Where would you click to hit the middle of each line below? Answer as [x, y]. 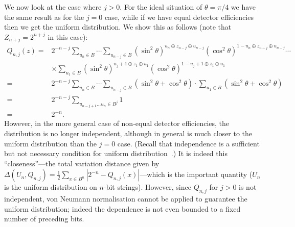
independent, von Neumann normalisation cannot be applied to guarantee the [126, 199]
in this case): [68, 36]
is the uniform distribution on [51, 187]
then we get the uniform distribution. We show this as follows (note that [118, 27]
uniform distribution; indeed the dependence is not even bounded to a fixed [122, 208]
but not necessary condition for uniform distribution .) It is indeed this [116, 153]
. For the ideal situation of [161, 7]
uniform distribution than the [51, 143]
